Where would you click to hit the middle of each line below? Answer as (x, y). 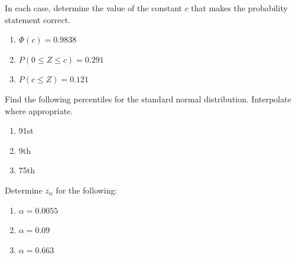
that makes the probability (239, 8)
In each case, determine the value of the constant (93, 8)
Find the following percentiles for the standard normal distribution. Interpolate (148, 99)
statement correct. (38, 19)
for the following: (87, 190)
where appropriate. (39, 110)
